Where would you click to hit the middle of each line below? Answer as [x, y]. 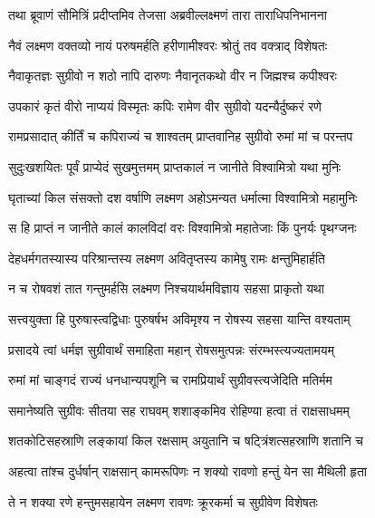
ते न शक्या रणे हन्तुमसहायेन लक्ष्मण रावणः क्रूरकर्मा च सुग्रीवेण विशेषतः [163, 501]
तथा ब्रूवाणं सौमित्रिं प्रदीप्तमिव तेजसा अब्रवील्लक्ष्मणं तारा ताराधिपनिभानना [168, 14]
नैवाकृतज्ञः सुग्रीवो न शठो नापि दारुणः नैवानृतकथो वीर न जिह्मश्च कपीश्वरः [173, 76]
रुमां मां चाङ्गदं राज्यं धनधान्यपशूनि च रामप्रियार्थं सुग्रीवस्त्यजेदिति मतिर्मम [170, 380]
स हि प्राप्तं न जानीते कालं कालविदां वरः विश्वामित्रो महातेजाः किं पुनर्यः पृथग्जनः [183, 228]
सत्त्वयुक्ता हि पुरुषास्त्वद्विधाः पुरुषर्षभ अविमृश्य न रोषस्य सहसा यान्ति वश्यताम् [179, 318]
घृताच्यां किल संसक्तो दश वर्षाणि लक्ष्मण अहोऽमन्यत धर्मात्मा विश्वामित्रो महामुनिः [183, 197]
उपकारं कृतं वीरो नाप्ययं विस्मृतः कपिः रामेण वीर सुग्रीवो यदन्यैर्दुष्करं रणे [165, 106]
